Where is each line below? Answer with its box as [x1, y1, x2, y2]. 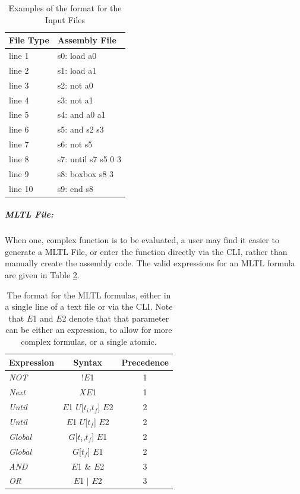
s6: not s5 [57, 138, 93, 150]
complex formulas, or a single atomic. [21, 335, 157, 348]
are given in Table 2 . [5, 269, 80, 281]
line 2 [9, 64, 29, 76]
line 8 [9, 152, 29, 165]
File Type [9, 34, 49, 46]
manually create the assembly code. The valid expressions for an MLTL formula [5, 257, 295, 269]
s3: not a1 [57, 93, 93, 106]
